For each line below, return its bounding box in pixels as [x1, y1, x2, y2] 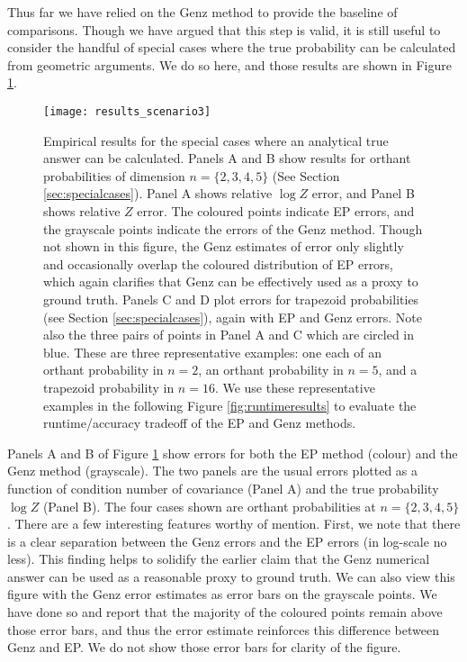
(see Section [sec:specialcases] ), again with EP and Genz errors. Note [43, 307, 423, 326]
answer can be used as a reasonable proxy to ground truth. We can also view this [7, 567, 455, 585]
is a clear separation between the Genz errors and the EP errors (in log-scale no [7, 531, 447, 550]
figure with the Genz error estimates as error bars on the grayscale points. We [7, 585, 437, 603]
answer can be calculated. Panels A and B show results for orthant [43, 149, 411, 168]
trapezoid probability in [43, 377, 175, 396]
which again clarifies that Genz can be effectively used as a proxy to [43, 272, 418, 291]
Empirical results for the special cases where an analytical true [43, 131, 389, 150]
